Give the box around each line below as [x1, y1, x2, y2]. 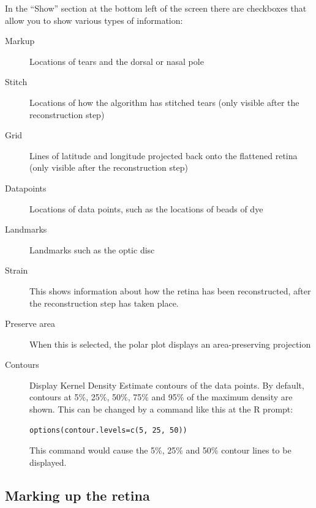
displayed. [29, 455, 67, 468]
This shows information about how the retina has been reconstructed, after [29, 284, 311, 297]
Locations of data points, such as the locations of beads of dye [29, 202, 263, 215]
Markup [5, 34, 35, 47]
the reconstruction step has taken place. [29, 296, 179, 309]
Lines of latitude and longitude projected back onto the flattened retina [29, 149, 298, 162]
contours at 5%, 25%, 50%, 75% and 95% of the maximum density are [29, 390, 293, 403]
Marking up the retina [5, 485, 150, 504]
